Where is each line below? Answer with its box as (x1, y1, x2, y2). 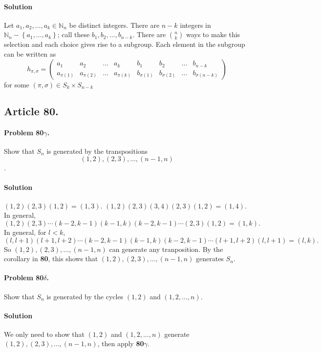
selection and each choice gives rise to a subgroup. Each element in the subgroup (4, 39, 245, 49)
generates (196, 253, 224, 264)
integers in (180, 20, 211, 30)
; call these (57, 29, 90, 40)
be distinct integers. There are (69, 20, 160, 30)
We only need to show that (4, 329, 85, 339)
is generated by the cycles (46, 291, 124, 301)
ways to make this (186, 29, 240, 40)
